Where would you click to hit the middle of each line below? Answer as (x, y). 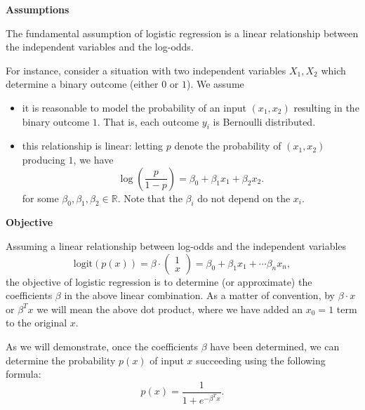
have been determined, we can (275, 346)
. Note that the (150, 198)
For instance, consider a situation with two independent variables (146, 70)
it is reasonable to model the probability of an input (134, 107)
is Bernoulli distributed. (264, 121)
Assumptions (38, 9)
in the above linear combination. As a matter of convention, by (199, 295)
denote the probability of (228, 146)
